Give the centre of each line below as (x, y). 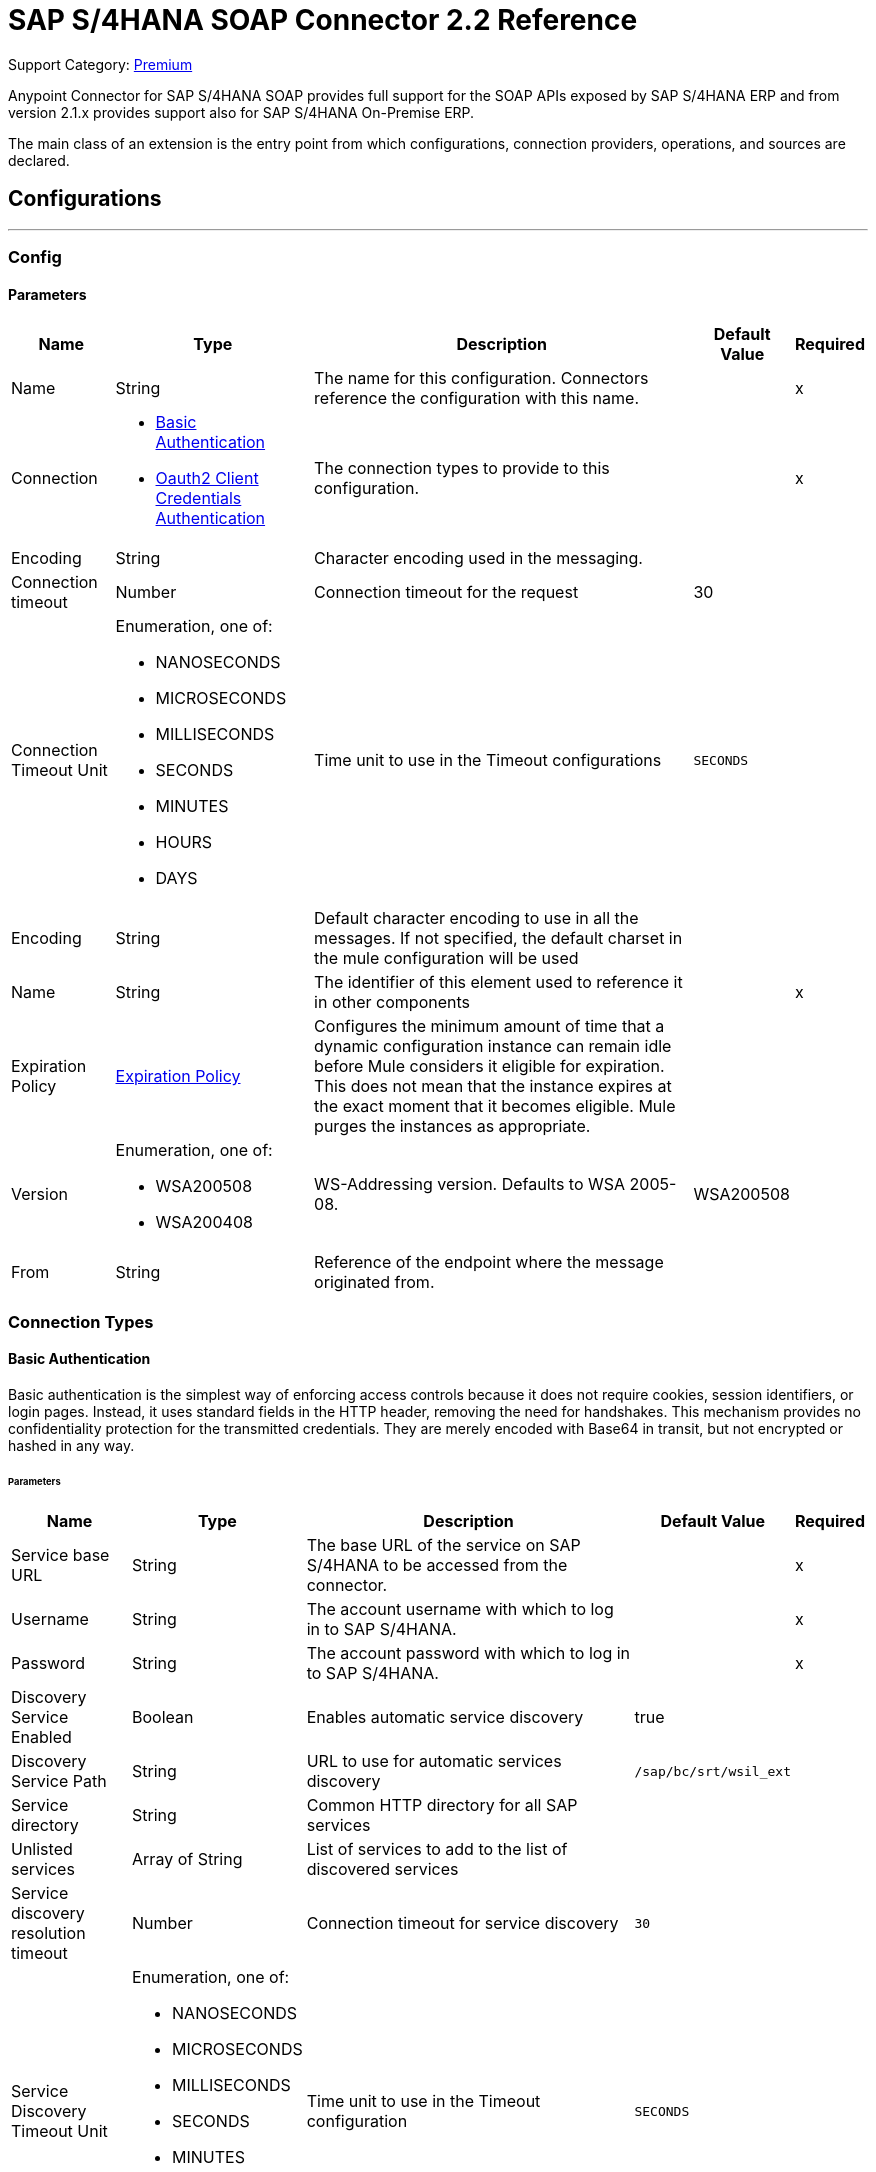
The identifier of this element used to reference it (498, 982)
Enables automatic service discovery (445, 1717)
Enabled (41, 1737)
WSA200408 (204, 1222)
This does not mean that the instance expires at (493, 1086)
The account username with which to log (460, 1609)
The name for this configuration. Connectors (481, 378)
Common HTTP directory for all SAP (442, 1805)
